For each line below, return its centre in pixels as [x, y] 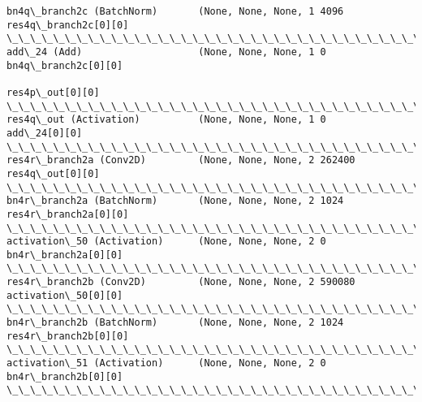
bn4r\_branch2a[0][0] [65, 255]
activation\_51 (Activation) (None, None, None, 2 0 [166, 363]
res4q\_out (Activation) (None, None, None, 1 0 [166, 120]
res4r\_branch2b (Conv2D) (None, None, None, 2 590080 [181, 282]
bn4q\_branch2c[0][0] [65, 65]
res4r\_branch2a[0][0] [68, 214]
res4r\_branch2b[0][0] [68, 336]
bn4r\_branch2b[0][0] [65, 376]
